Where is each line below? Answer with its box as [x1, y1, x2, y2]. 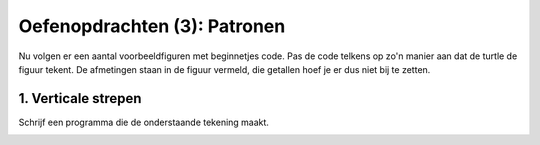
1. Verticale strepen [18, 90, 142, 107]
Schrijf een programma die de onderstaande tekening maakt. [18, 116, 270, 128]
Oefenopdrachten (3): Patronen [18, 15, 286, 37]
